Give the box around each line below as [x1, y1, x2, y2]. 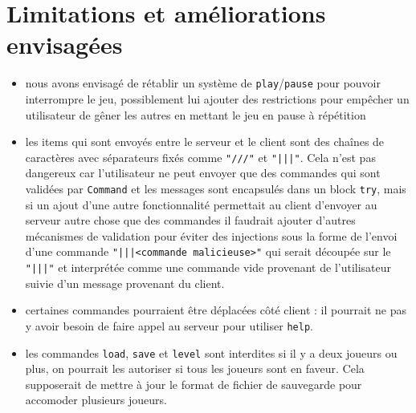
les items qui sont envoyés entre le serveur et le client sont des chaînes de [25, 133, 385, 150]
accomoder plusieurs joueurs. [25, 391, 167, 408]
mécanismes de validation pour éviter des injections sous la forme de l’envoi [25, 227, 398, 244]
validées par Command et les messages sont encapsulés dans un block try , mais [25, 180, 406, 196]
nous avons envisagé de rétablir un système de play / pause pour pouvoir [25, 75, 381, 91]
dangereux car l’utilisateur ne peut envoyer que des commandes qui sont [25, 164, 381, 181]
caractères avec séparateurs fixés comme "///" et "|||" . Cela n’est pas [25, 148, 376, 165]
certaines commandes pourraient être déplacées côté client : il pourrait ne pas [25, 302, 406, 318]
